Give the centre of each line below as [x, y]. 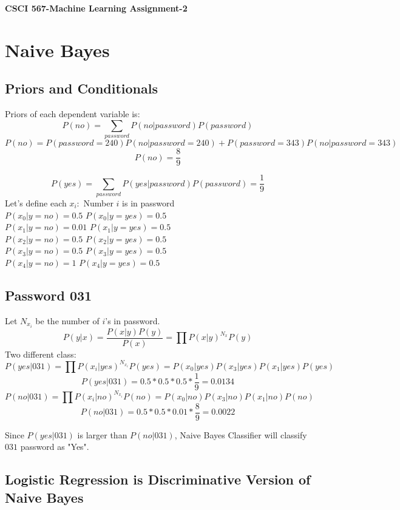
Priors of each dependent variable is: [73, 114]
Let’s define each [36, 202]
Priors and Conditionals [81, 88]
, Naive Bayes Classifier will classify [241, 434]
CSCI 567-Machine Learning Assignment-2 [96, 8]
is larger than [102, 434]
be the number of [67, 320]
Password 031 [49, 295]
